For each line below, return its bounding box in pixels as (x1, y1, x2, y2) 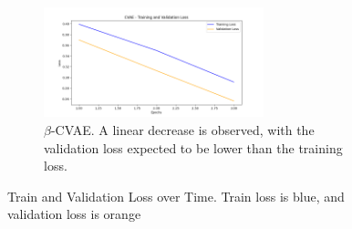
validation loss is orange (7, 204, 141, 224)
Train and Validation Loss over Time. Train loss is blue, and (7, 186, 345, 205)
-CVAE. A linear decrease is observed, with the (50, 120, 315, 139)
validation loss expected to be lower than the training (44, 138, 343, 157)
